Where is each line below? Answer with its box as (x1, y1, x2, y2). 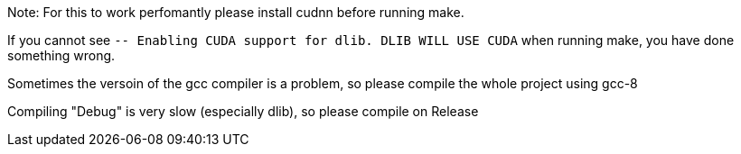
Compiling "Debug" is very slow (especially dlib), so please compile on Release (7, 104, 479, 119)
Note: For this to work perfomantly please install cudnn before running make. (7, 5, 464, 20)
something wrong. (7, 48, 116, 63)
